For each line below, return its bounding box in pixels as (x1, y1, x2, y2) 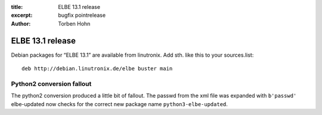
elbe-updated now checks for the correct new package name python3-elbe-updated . (11, 100, 228, 107)
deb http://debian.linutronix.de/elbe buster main (21, 66, 173, 72)
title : (11, 4, 23, 10)
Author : (11, 20, 31, 27)
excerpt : (11, 12, 33, 19)
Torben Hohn (58, 20, 91, 27)
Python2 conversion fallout (11, 79, 92, 88)
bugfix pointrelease (58, 12, 106, 19)
